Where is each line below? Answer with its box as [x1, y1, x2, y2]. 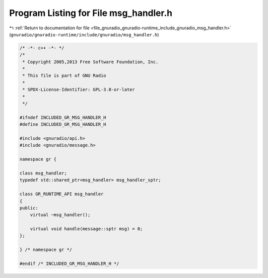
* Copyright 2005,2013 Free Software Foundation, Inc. [22, 59, 159, 65]
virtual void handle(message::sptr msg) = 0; [30, 226, 143, 232]
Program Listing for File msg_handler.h [9, 7, 173, 18]
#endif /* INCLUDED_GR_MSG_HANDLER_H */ [19, 261, 119, 267]
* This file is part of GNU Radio [22, 73, 106, 79]
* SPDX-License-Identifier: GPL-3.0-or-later [22, 87, 135, 93]
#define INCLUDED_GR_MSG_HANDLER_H [19, 122, 106, 127]
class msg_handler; [19, 170, 67, 176]
